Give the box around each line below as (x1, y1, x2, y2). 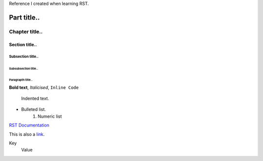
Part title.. (9, 13, 40, 21)
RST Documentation (9, 122, 50, 128)
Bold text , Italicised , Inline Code (9, 84, 79, 90)
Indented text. (21, 95, 49, 102)
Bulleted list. (21, 107, 46, 112)
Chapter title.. (9, 28, 43, 35)
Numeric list (38, 113, 62, 119)
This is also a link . (9, 131, 45, 137)
